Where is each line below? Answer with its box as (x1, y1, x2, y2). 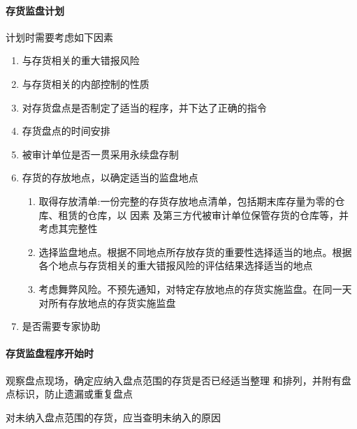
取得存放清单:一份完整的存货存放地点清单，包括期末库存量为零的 (38, 193, 335, 208)
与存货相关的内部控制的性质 (22, 76, 150, 91)
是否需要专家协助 (22, 319, 101, 333)
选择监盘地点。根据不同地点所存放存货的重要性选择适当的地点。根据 (38, 244, 352, 259)
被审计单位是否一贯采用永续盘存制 (22, 146, 179, 161)
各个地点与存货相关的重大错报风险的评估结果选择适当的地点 (38, 258, 313, 273)
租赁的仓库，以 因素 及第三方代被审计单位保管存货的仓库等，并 (58, 207, 349, 222)
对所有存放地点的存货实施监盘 (38, 295, 176, 310)
